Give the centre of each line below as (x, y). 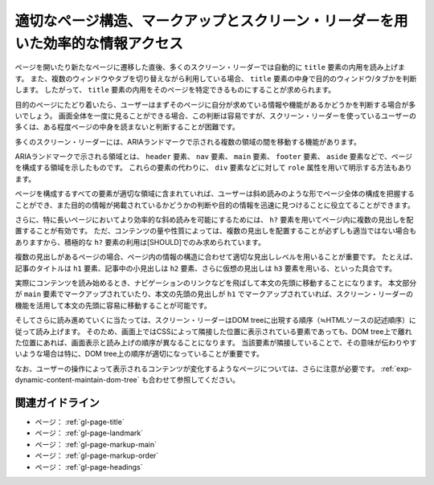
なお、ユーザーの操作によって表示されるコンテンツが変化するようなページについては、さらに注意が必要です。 (197, 369)
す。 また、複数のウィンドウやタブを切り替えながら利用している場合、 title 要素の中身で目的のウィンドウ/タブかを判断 (216, 78)
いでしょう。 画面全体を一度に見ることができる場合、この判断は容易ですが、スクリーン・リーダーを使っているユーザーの (216, 116)
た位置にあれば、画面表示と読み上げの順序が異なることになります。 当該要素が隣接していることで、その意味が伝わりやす (216, 342)
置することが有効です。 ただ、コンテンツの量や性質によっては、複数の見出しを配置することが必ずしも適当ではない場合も (216, 231)
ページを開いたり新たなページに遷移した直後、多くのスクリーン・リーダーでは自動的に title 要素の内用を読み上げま (210, 67)
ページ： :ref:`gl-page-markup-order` (97, 456)
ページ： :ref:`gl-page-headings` (89, 467)
